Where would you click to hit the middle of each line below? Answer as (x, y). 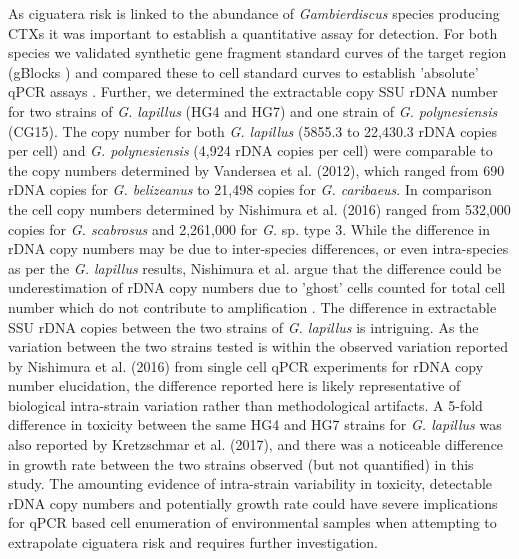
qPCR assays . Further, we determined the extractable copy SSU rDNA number (253, 91)
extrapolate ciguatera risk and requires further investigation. (193, 542)
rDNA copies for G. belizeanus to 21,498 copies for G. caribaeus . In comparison (250, 189)
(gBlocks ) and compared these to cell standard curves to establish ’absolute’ (243, 71)
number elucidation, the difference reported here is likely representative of (234, 385)
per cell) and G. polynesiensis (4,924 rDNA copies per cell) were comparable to (250, 150)
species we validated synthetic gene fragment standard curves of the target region (257, 52)
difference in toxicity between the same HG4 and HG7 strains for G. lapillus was (255, 424)
